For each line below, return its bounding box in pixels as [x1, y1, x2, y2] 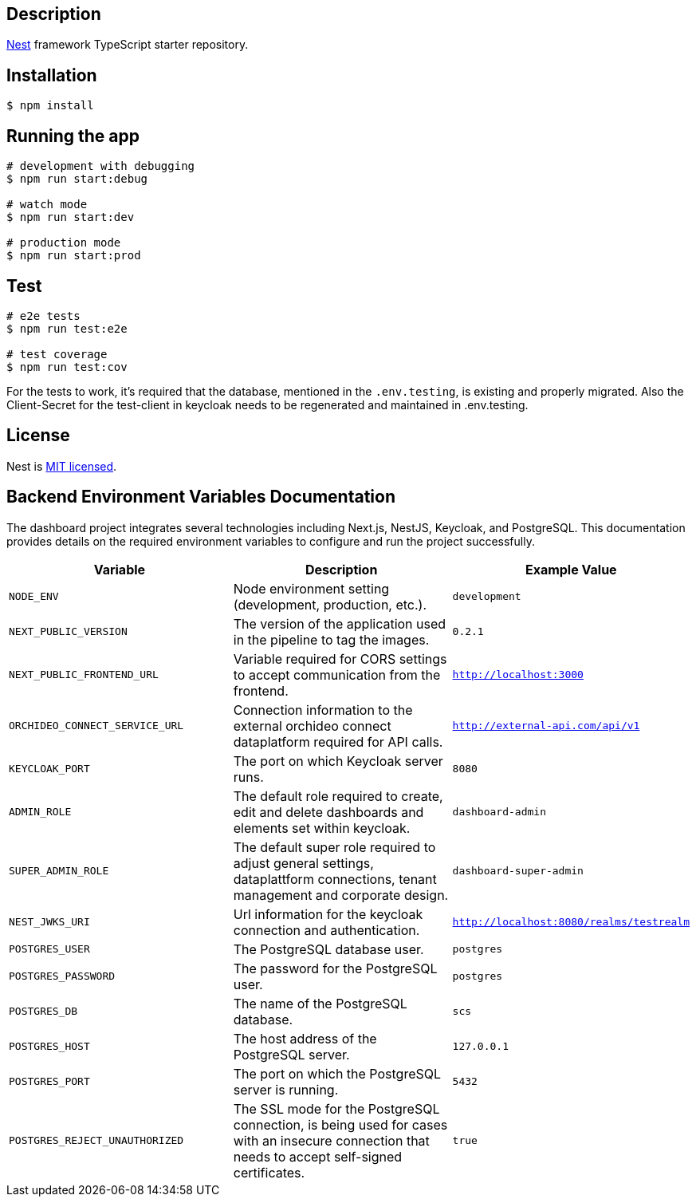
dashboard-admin [452, 806, 546, 818]
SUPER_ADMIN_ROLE [9, 865, 109, 878]
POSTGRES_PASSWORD [9, 970, 116, 983]
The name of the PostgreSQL [233, 995, 407, 1012]
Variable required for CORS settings [233, 650, 447, 667]
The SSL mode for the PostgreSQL [233, 1100, 440, 1117]
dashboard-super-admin [452, 865, 584, 878]
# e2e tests [6, 309, 81, 322]
